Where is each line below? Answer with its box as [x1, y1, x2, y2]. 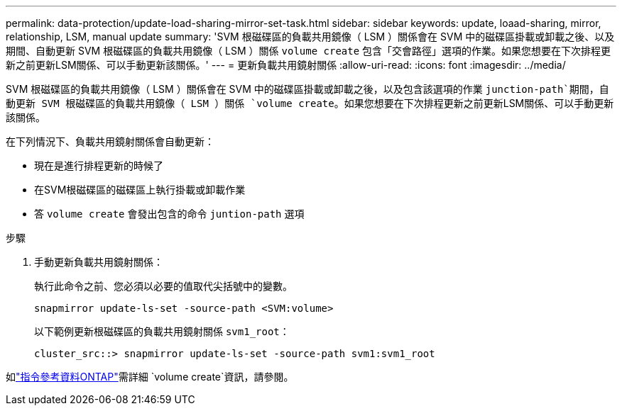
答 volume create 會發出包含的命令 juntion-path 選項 [34, 208, 305, 220]
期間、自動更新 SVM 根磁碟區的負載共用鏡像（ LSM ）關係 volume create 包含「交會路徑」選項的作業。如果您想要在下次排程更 [6, 45, 611, 57]
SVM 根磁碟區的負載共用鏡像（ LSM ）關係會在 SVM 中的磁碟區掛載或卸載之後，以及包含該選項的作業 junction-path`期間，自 [6, 83, 609, 95]
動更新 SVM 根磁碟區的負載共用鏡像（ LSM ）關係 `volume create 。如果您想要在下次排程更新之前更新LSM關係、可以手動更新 [6, 97, 614, 109]
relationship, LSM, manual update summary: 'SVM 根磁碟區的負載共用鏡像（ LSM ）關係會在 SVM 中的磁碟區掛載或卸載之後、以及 [6, 30, 615, 43]
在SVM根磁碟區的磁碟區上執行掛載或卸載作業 [34, 184, 246, 196]
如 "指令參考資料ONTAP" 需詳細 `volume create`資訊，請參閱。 [6, 371, 294, 383]
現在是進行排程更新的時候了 [34, 159, 163, 171]
